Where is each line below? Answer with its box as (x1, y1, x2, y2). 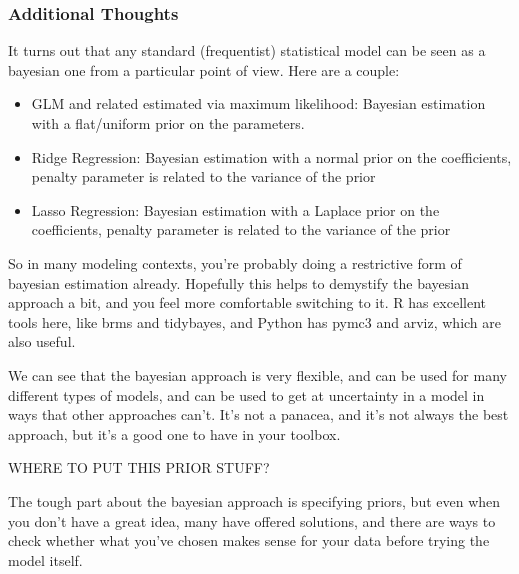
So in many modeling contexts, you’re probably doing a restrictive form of (8, 252, 462, 273)
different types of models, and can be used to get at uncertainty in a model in (8, 384, 485, 405)
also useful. (8, 331, 76, 352)
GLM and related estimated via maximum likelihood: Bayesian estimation (31, 93, 486, 114)
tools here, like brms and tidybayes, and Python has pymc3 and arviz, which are (8, 311, 502, 332)
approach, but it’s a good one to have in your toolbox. (8, 423, 341, 444)
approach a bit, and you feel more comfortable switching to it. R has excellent (8, 292, 487, 313)
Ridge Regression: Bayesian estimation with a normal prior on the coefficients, (31, 146, 512, 167)
